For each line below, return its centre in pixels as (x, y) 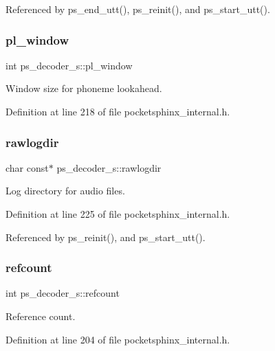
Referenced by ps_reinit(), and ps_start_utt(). (106, 237)
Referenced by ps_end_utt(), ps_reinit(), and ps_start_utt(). (138, 9)
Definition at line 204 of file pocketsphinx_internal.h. (118, 339)
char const (27, 167)
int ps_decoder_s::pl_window (69, 65)
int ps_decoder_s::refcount (63, 293)
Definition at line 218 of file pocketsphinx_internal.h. (118, 111)
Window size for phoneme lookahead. (84, 88)
